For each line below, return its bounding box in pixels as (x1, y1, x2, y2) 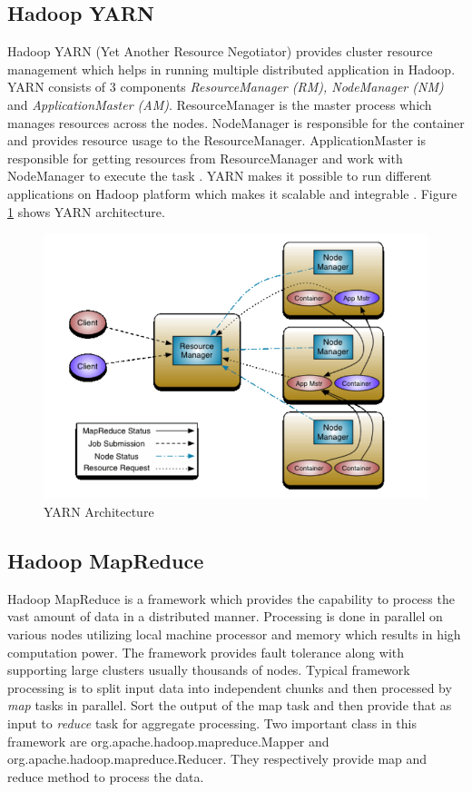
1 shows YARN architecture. (7, 202, 165, 221)
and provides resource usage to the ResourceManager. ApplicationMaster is (7, 131, 426, 150)
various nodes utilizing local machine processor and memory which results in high (7, 625, 461, 644)
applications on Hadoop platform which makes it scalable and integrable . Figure (7, 183, 457, 203)
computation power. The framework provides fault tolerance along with (7, 642, 405, 661)
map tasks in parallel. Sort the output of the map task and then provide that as (7, 696, 452, 715)
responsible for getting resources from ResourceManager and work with (7, 148, 403, 167)
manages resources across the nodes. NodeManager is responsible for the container (7, 113, 465, 132)
